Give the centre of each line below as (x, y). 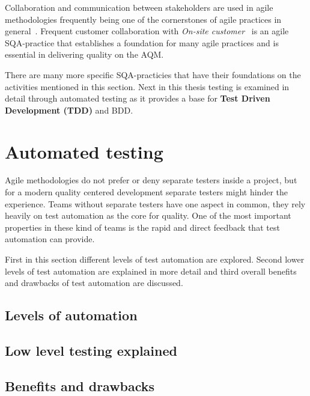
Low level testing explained (91, 350)
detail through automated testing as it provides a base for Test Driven (138, 98)
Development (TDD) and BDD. (69, 110)
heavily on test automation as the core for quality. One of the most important (148, 215)
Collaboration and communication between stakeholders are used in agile (139, 7)
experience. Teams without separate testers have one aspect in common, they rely (155, 203)
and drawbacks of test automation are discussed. (94, 283)
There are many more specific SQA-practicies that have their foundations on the (153, 74)
